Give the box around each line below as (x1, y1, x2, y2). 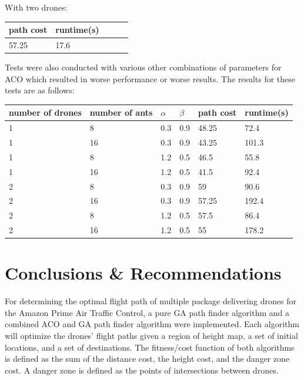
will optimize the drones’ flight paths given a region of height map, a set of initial (5, 329, 298, 342)
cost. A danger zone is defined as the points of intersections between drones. (5, 364, 279, 376)
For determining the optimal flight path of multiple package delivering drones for (5, 295, 296, 307)
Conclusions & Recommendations (5, 261, 282, 285)
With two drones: (5, 1, 68, 13)
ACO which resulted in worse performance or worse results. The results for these (5, 72, 296, 85)
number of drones (9, 106, 82, 119)
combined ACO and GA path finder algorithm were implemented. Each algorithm (5, 318, 299, 330)
